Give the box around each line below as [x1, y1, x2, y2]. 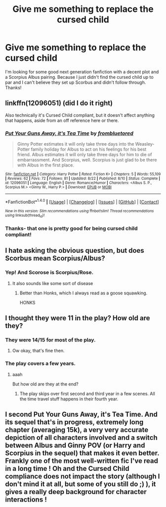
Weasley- [135, 141, 155, 147]
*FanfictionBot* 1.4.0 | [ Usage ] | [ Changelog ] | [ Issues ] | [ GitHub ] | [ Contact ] [5, 198, 159, 205]
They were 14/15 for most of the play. [5, 336, 96, 343]
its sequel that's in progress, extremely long [5, 418, 144, 427]
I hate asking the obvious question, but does [5, 246, 144, 255]
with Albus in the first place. [17, 162, 74, 168]
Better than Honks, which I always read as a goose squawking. [19, 290, 148, 296]
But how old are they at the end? [12, 381, 79, 387]
